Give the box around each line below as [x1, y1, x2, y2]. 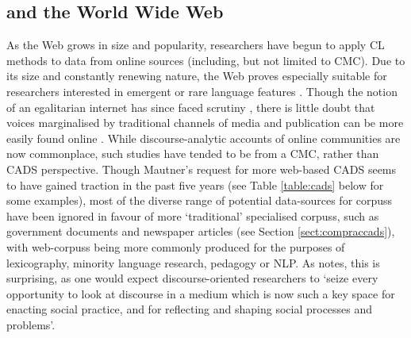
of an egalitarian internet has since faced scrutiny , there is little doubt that [6, 98, 375, 115]
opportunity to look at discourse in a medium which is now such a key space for [6, 285, 395, 302]
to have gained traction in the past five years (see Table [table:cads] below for [6, 176, 384, 193]
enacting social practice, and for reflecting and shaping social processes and [6, 301, 373, 317]
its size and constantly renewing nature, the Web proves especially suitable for [6, 67, 387, 84]
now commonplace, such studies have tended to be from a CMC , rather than [6, 145, 379, 162]
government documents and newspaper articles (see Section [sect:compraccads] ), [6, 223, 395, 240]
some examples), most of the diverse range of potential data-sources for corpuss [6, 192, 393, 209]
